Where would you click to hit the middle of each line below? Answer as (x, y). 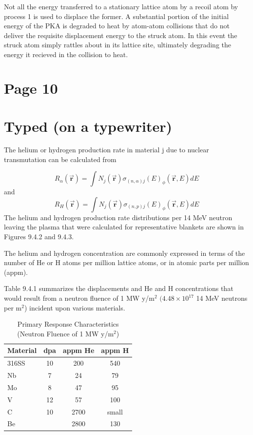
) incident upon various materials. (75, 307)
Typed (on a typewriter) (88, 126)
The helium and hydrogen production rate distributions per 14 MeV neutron (118, 217)
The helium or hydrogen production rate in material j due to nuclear (107, 150)
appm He (78, 350)
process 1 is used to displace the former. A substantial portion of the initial (117, 16)
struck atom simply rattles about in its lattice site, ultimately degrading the (118, 45)
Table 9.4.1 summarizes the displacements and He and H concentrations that (119, 288)
